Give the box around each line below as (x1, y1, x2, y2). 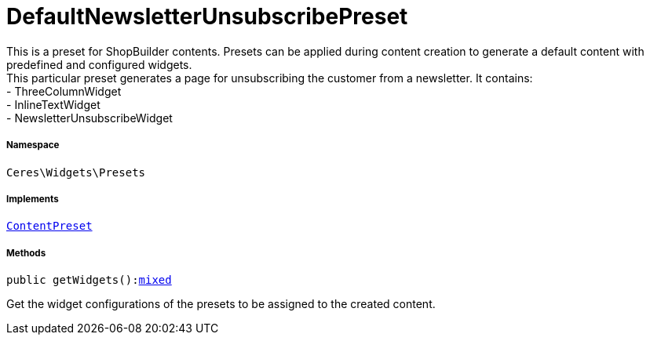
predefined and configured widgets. (6, 57, 192, 71)
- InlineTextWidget (6, 97, 100, 111)
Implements (6, 193, 59, 205)
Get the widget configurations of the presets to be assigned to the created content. (6, 297, 436, 311)
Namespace (6, 140, 60, 151)
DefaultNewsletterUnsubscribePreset (6, 3, 408, 30)
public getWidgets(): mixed (6, 274, 172, 287)
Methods (6, 247, 46, 259)
